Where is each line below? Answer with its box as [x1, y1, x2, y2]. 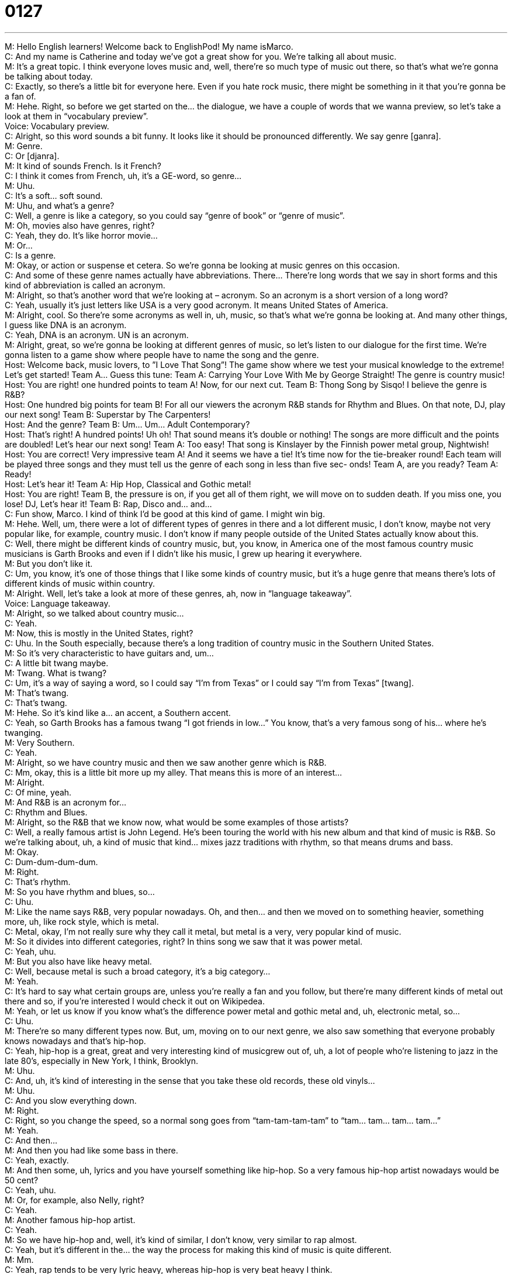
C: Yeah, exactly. [5, 1155, 69, 1165]
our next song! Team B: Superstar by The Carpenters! [5, 409, 211, 419]
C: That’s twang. [5, 697, 67, 708]
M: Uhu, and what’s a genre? [5, 200, 115, 211]
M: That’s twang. [5, 687, 69, 698]
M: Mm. [5, 1254, 34, 1265]
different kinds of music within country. [5, 578, 155, 588]
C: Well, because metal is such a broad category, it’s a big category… [5, 966, 271, 976]
